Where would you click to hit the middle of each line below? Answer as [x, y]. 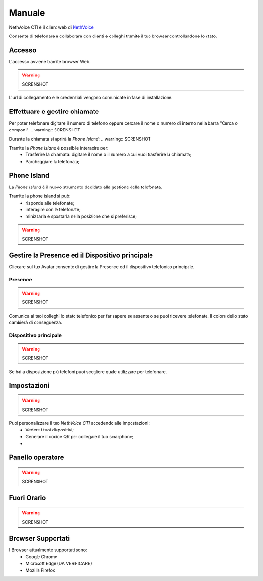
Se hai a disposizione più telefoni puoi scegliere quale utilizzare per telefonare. [88, 371]
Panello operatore [37, 458]
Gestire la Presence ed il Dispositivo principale [81, 255]
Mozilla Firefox [40, 570]
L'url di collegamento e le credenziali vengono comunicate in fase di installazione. [91, 98]
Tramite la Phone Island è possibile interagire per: [59, 148]
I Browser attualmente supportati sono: [48, 550]
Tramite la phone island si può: [40, 196]
